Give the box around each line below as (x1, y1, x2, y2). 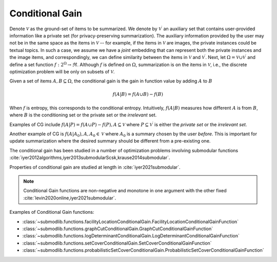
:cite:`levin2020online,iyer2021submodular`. (23, 195, 116, 201)
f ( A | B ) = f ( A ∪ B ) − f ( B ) (112, 91, 164, 97)
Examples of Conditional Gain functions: (9, 209, 94, 215)
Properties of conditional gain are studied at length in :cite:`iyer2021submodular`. (9, 164, 181, 170)
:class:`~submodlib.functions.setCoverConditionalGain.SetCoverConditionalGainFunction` (22, 240, 212, 246)
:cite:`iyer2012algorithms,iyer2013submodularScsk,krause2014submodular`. (9, 154, 170, 161)
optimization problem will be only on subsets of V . (9, 68, 115, 74)
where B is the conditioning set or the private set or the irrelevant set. (9, 112, 157, 118)
